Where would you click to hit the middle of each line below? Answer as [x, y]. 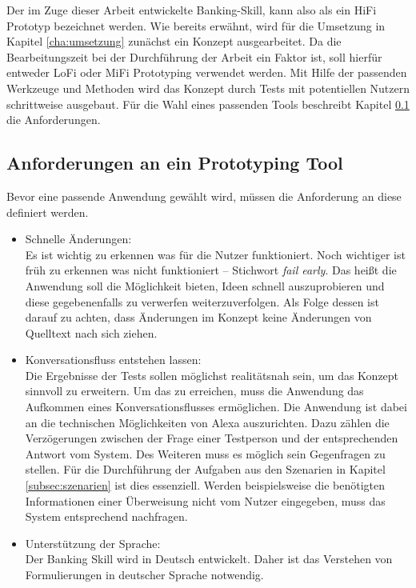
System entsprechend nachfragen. [106, 516]
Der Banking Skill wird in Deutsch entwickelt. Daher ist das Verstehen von [209, 559]
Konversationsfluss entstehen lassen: [113, 360]
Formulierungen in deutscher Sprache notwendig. [144, 575]
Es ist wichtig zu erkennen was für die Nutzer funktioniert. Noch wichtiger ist [215, 254]
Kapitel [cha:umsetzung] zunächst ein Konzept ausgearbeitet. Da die [174, 41]
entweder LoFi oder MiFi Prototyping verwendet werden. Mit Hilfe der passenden [207, 72]
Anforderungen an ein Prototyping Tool [175, 163]
